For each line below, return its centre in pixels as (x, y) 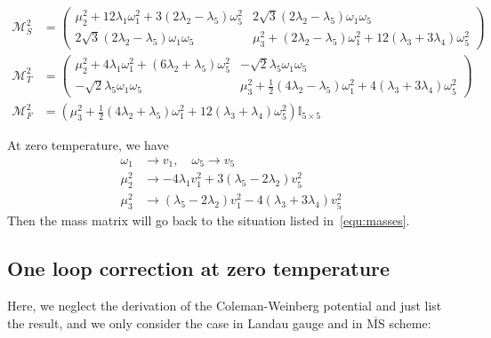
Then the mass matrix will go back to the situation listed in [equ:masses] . (209, 220)
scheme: (410, 322)
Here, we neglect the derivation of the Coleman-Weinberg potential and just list (225, 305)
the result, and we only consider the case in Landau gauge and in (185, 322)
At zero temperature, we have (88, 145)
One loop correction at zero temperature (199, 268)
